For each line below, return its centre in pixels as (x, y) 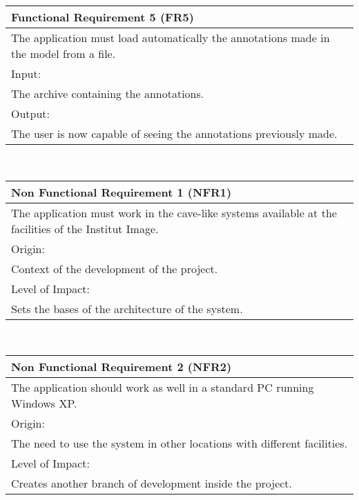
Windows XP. (44, 403)
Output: (31, 113)
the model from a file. (64, 53)
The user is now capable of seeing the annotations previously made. (174, 133)
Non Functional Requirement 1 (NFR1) (122, 192)
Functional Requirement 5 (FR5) (103, 17)
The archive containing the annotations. (108, 93)
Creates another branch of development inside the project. (152, 483)
